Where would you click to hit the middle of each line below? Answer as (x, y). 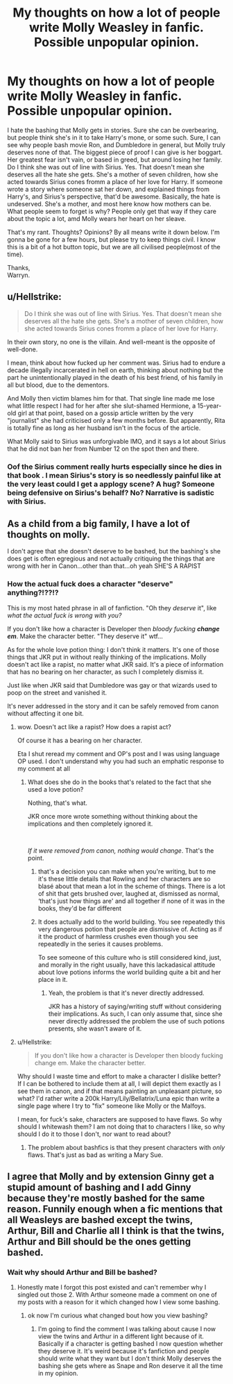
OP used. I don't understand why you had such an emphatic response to (120, 761)
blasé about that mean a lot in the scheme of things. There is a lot (131, 886)
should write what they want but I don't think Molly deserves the (130, 1358)
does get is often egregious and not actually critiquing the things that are (111, 559)
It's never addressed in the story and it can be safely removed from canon (113, 706)
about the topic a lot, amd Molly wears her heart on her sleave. (97, 218)
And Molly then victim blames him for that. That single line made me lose (111, 398)
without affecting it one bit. (46, 713)
